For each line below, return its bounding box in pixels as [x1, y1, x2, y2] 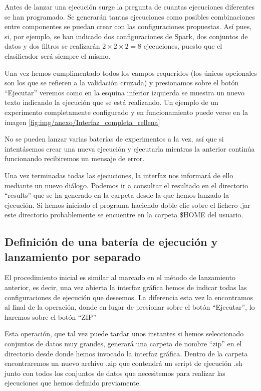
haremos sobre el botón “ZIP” [5, 311, 97, 322]
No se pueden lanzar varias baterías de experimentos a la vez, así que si [5, 134, 224, 144]
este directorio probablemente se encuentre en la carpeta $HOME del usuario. [5, 209, 243, 220]
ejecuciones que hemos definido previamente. [5, 377, 141, 388]
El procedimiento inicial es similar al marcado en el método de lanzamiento [5, 272, 235, 283]
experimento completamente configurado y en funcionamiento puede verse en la [5, 106, 248, 117]
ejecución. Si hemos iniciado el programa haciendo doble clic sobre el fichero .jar [5, 199, 250, 210]
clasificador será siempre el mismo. [5, 50, 111, 61]
